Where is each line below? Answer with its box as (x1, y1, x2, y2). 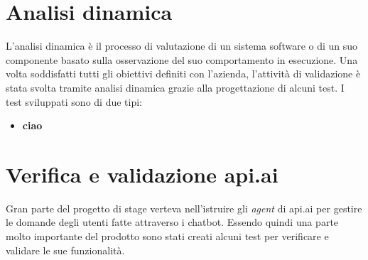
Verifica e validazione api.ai (6, 159, 278, 188)
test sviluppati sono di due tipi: (6, 94, 142, 109)
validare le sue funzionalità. (6, 242, 125, 257)
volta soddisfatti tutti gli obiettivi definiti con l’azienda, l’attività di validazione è (6, 66, 361, 81)
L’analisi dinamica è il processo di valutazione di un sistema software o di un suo (6, 38, 358, 53)
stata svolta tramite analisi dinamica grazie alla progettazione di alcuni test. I (6, 80, 345, 94)
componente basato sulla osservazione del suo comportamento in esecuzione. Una (6, 52, 358, 67)
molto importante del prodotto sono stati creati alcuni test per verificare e (6, 229, 329, 243)
